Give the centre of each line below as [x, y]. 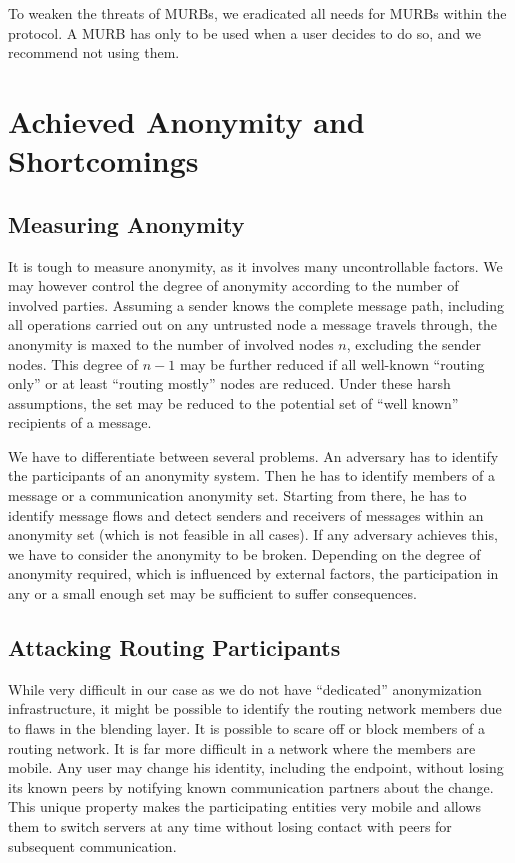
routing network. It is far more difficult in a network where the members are [242, 747]
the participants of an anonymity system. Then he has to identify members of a [251, 475]
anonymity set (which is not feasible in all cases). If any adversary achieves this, [253, 534]
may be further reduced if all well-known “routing [332, 363]
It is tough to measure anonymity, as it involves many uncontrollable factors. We [255, 265]
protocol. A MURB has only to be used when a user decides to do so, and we [244, 32]
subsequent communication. [92, 845]
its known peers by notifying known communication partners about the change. [251, 786]
